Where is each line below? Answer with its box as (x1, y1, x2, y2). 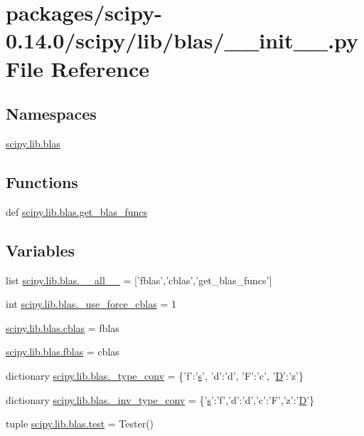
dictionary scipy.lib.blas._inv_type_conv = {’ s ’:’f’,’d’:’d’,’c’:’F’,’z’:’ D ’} (6, 392, 315, 407)
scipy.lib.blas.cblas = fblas (6, 320, 119, 335)
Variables (6, 239, 75, 261)
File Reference (6, 53, 150, 83)
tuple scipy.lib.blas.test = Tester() (6, 416, 154, 431)
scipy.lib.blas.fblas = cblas (6, 344, 119, 359)
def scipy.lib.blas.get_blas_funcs (6, 204, 148, 219)
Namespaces (6, 103, 97, 125)
